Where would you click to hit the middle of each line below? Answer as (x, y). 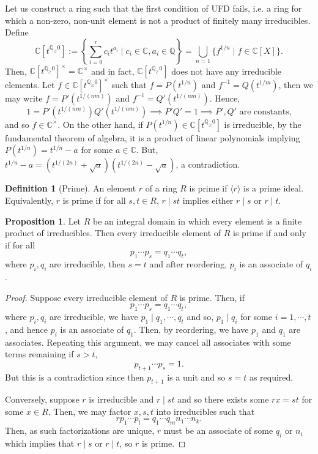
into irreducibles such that (205, 411)
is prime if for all (94, 200)
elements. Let (30, 84)
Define (17, 32)
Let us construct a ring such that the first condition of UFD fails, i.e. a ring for (153, 8)
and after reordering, (188, 264)
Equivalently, (29, 200)
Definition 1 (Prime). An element (71, 188)
